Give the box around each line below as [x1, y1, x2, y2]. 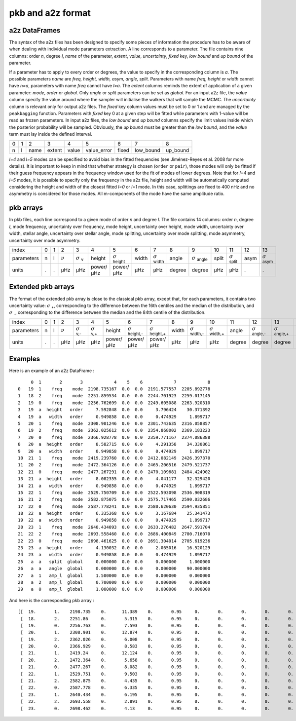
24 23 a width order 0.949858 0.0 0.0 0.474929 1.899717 [18, 552, 211, 558]
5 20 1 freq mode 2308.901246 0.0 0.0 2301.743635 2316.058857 [18, 420, 211, 426]
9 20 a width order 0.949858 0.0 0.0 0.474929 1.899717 [18, 448, 211, 454]
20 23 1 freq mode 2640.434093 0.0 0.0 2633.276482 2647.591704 [18, 524, 211, 530]
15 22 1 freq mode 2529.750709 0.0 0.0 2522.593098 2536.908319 [18, 490, 211, 495]
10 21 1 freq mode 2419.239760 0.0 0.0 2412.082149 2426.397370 [18, 455, 211, 461]
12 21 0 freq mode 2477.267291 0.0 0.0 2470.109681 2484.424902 [18, 469, 211, 475]
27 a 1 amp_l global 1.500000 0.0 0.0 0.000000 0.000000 [18, 572, 211, 578]
